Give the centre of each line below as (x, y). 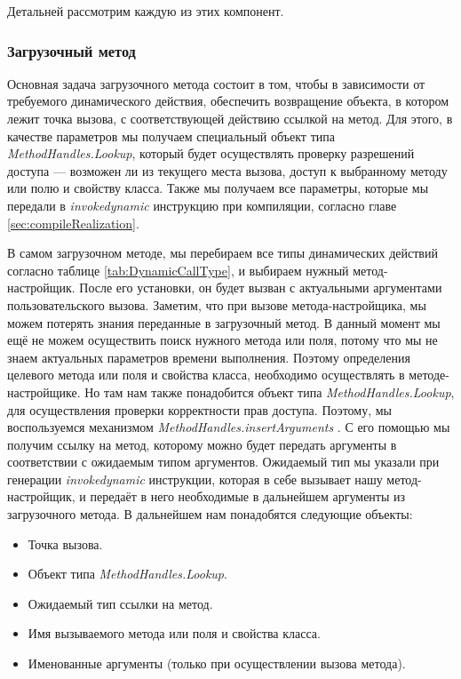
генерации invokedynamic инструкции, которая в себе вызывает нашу (195, 479)
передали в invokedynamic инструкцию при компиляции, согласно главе (202, 205)
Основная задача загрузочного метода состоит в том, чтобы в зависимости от (216, 83)
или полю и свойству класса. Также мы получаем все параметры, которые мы (218, 188)
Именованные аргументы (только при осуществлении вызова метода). (217, 663)
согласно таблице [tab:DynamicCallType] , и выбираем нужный (178, 270)
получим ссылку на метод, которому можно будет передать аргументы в (202, 444)
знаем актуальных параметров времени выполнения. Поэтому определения (209, 357)
